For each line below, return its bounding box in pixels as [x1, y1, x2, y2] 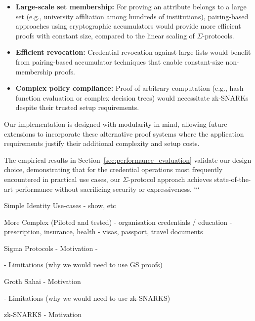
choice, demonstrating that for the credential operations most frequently [4, 164, 223, 175]
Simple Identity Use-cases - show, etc [4, 200, 116, 211]
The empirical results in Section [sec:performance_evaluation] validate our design [4, 154, 252, 165]
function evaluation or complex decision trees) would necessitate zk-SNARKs [15, 92, 249, 103]
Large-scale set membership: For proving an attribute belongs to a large [15, 1, 247, 11]
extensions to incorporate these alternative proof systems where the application [4, 128, 244, 139]
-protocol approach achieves [128, 174, 212, 184]
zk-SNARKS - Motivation [4, 309, 82, 320]
